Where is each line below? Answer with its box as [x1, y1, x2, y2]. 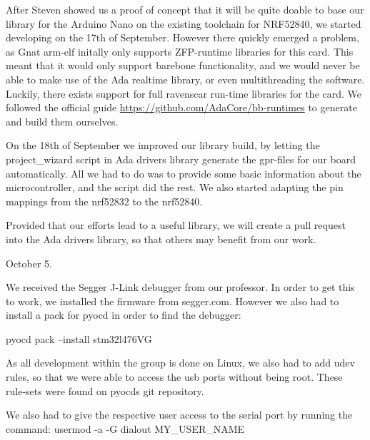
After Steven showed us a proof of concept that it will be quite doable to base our [6, 2, 364, 16]
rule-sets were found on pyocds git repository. [6, 383, 204, 398]
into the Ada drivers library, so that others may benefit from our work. [6, 231, 316, 246]
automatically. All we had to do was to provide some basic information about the [6, 165, 361, 180]
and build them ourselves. [6, 113, 119, 128]
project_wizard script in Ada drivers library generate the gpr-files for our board [6, 151, 356, 166]
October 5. [6, 255, 52, 270]
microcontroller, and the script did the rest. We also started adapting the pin [6, 180, 344, 195]
